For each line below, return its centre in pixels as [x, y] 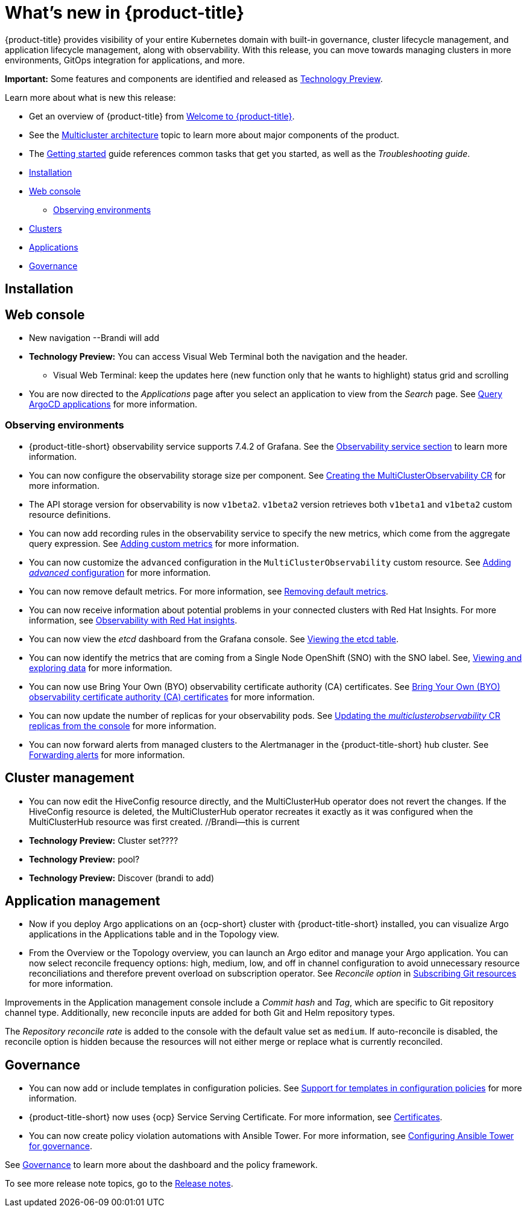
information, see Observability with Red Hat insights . [133, 620]
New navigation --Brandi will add [94, 338]
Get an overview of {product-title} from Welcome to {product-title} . [162, 116]
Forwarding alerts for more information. [107, 754]
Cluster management [70, 778]
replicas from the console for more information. [123, 726]
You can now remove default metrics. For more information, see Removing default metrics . [209, 591]
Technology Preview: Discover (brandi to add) [122, 878]
